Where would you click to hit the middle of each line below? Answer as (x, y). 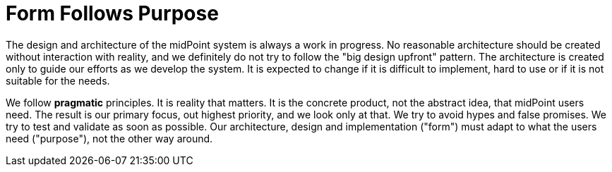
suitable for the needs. (58, 80)
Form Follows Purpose (112, 13)
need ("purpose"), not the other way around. (109, 138)
